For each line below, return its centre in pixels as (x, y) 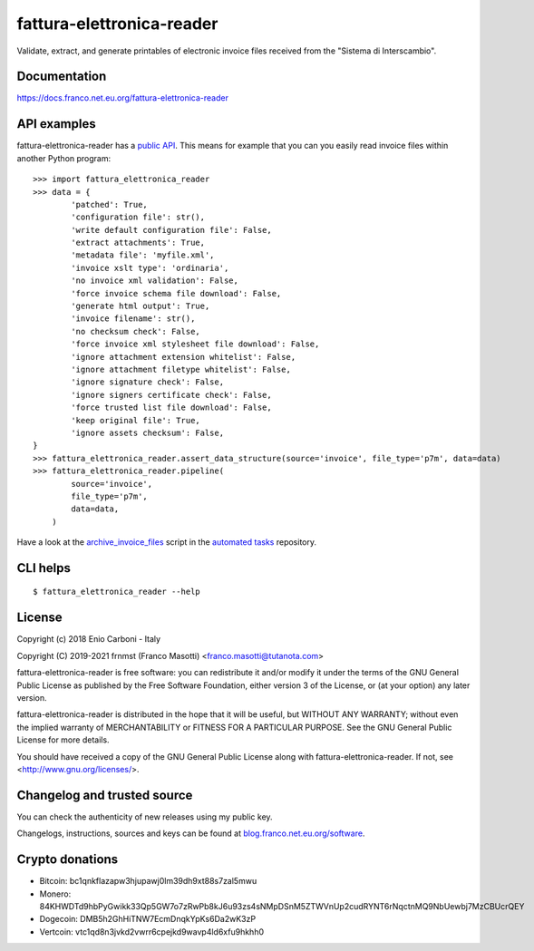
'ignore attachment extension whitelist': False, (184, 357)
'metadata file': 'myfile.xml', (143, 255)
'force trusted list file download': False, (171, 408)
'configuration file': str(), (138, 217)
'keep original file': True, (136, 420)
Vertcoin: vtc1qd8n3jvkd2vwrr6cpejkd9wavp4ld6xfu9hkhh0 (152, 932)
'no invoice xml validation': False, (155, 281)
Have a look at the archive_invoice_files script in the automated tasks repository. (167, 542)
